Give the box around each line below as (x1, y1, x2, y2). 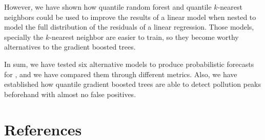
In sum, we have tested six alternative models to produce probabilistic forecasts (4, 58, 254, 69)
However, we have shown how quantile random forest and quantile (4, 2, 212, 12)
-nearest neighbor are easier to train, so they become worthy (49, 31, 239, 42)
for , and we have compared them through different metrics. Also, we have (4, 68, 237, 79)
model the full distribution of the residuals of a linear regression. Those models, (4, 21, 254, 32)
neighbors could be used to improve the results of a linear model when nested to (4, 11, 256, 22)
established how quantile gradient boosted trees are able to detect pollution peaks (4, 79, 261, 89)
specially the (4, 31, 44, 42)
